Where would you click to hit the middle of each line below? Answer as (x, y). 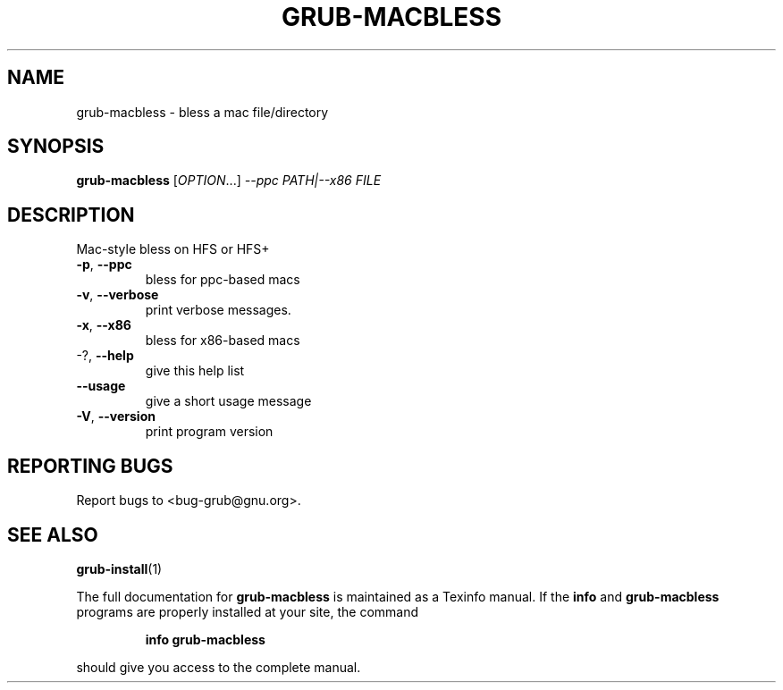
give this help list (195, 371)
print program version (209, 432)
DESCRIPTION (71, 215)
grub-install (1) (119, 568)
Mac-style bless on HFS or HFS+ (173, 249)
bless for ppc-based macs (223, 280)
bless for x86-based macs (223, 341)
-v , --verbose (118, 295)
